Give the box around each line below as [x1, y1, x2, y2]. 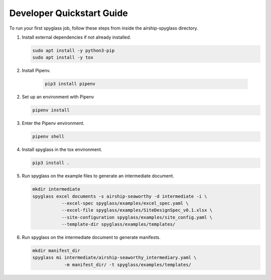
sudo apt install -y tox [32, 55, 94, 60]
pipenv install [32, 107, 70, 113]
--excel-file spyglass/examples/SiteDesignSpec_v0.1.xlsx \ [61, 207, 213, 213]
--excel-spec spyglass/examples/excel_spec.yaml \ [61, 200, 189, 206]
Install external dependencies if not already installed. [22, 34, 131, 40]
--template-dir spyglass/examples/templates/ [61, 221, 176, 227]
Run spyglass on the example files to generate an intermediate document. [22, 173, 174, 179]
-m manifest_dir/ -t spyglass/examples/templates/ [64, 261, 192, 267]
